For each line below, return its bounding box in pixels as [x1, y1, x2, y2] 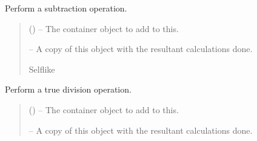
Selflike [28, 62, 55, 75]
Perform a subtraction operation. [5, 2, 127, 14]
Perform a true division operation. [5, 83, 132, 96]
